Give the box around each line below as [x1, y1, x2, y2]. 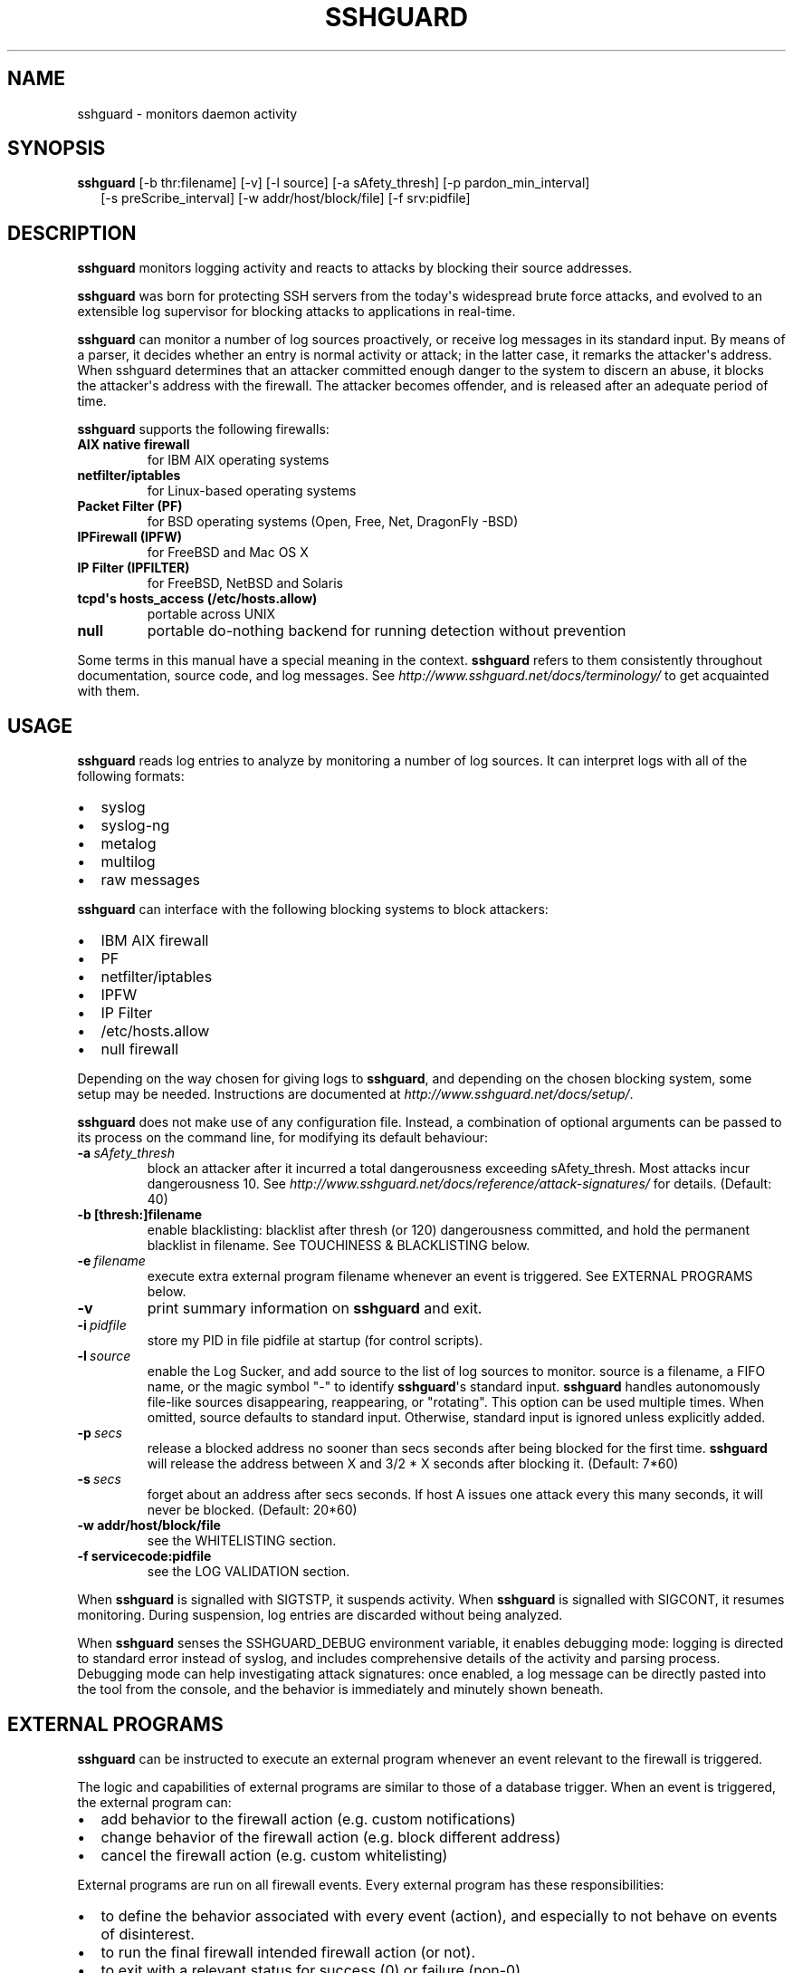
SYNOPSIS [7, 137, 106, 160]
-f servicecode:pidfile [77, 1548, 212, 1564]
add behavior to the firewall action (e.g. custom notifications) [100, 1809, 516, 1828]
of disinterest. [100, 1924, 195, 1943]
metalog [100, 834, 157, 853]
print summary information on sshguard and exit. [147, 1299, 482, 1318]
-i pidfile [77, 1317, 127, 1333]
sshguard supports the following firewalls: [77, 421, 330, 438]
